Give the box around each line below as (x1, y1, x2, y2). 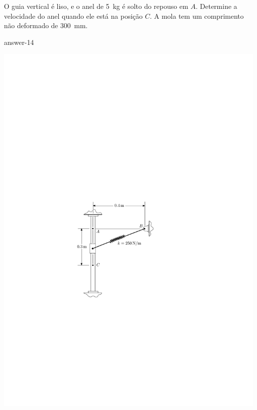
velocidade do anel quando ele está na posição (4, 10, 143, 21)
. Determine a (195, 1, 237, 11)
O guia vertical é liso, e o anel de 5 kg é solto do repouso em (4, 1, 188, 11)
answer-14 (4, 37, 34, 47)
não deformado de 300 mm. (4, 20, 88, 31)
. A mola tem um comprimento (150, 10, 244, 21)
